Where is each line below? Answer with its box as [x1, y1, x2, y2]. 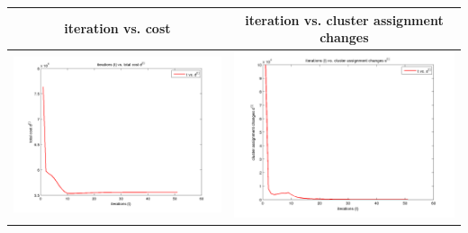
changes [319, 28, 369, 47]
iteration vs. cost [64, 19, 171, 38]
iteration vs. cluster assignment [245, 10, 444, 29]
